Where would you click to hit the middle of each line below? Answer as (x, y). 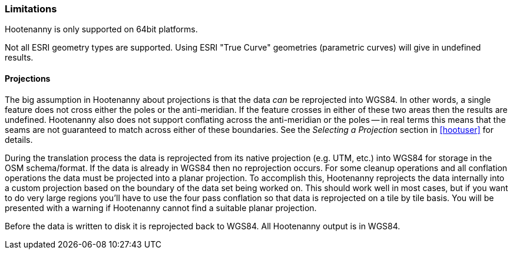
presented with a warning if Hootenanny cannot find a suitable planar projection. (161, 208)
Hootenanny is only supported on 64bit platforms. (101, 29)
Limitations (31, 9)
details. (19, 139)
